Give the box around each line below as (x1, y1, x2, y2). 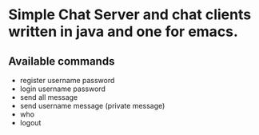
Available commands (8, 54, 115, 68)
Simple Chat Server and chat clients (8, 6, 252, 24)
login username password (19, 84, 106, 93)
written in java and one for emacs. (8, 22, 238, 41)
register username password (19, 76, 115, 85)
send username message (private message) (19, 101, 165, 110)
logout (19, 118, 42, 127)
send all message (19, 93, 78, 101)
